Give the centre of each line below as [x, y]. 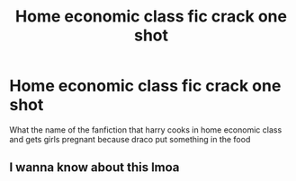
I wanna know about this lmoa [94, 168]
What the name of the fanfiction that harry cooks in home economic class [146, 129]
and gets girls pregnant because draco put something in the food [130, 139]
